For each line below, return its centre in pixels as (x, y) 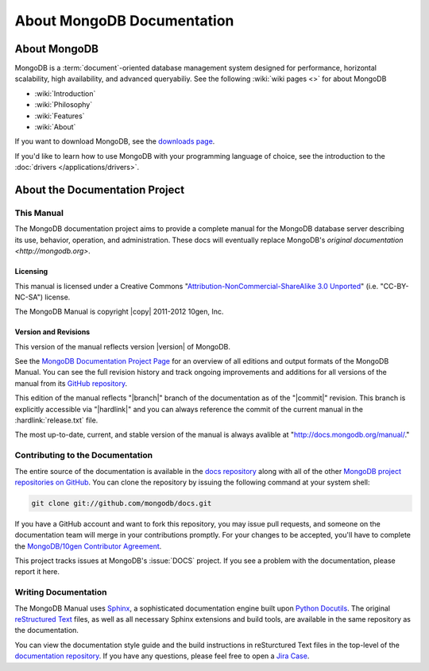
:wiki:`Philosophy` (64, 105)
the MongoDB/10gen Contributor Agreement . (88, 546)
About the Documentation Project (100, 190)
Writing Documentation (61, 592)
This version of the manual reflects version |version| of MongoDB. (122, 346)
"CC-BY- (394, 286)
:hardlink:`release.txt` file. (56, 420)
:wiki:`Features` (60, 116)
